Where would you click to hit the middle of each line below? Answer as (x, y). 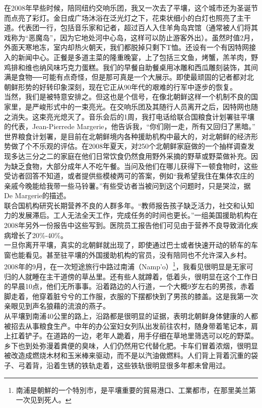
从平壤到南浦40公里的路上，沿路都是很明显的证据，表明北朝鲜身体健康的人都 (131, 316)
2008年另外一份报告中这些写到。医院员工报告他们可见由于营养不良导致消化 (127, 225)
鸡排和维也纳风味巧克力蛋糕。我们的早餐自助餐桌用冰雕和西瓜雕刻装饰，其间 (131, 67)
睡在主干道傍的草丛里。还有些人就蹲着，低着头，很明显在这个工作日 (145, 276)
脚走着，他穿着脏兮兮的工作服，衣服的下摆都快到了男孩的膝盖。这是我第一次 (131, 296)
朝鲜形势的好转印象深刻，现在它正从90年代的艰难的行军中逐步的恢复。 (120, 86)
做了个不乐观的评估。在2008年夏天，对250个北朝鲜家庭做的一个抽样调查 (129, 146)
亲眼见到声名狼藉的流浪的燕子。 (57, 306)
